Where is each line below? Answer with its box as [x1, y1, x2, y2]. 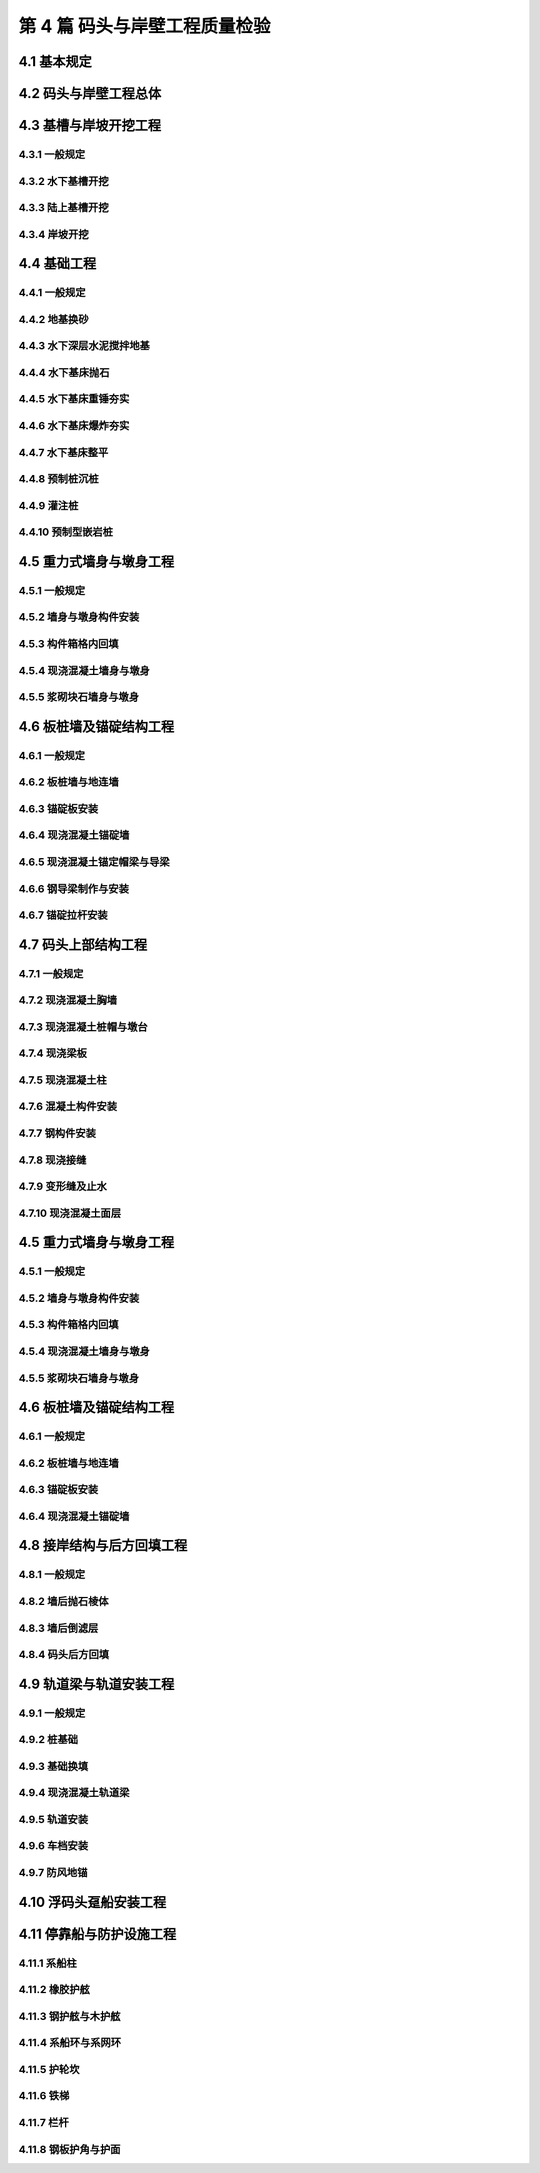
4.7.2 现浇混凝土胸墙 [18, 993, 118, 1007]
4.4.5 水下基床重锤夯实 [18, 392, 130, 406]
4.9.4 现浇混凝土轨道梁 [18, 1786, 130, 1800]
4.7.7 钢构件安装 [18, 1126, 97, 1140]
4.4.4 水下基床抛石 [18, 365, 110, 379]
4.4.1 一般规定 [18, 286, 86, 300]
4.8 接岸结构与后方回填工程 [18, 1537, 188, 1554]
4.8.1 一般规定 [18, 1568, 86, 1582]
